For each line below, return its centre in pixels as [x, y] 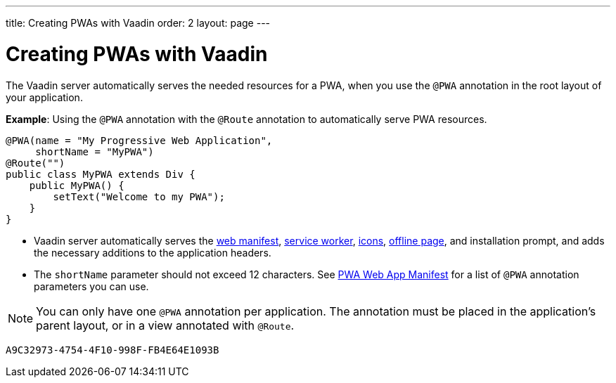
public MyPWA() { [77, 185]
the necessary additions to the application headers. [153, 252]
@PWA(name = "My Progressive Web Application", [139, 140]
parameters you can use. [91, 286]
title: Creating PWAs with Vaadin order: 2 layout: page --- [138, 23]
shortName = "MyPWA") [95, 151]
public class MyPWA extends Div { [101, 174]
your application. [44, 97]
